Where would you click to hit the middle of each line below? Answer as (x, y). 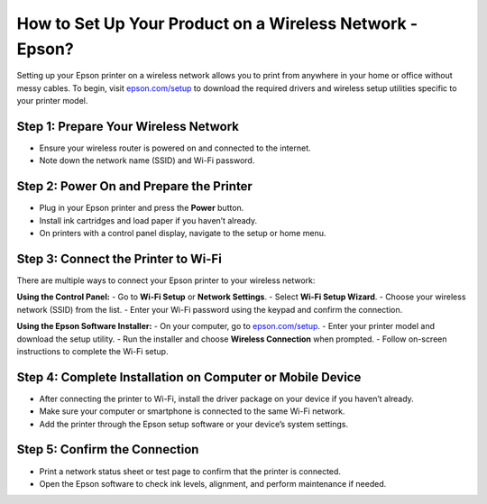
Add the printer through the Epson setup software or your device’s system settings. (194, 424)
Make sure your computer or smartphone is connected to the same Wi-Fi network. (192, 411)
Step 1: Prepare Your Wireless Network (128, 126)
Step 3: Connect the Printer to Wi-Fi (119, 258)
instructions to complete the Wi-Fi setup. (92, 351)
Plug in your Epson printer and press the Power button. (142, 208)
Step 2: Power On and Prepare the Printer (134, 186)
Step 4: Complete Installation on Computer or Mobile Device (189, 377)
